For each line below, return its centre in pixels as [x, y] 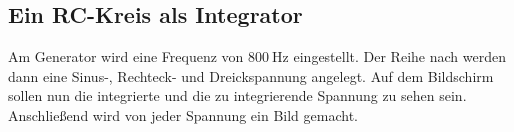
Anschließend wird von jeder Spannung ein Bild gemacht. [183, 114]
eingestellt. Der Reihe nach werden [399, 56]
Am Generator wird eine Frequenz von [126, 56]
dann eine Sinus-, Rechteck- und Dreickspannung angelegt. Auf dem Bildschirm [251, 75]
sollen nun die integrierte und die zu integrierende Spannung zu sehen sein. [237, 95]
